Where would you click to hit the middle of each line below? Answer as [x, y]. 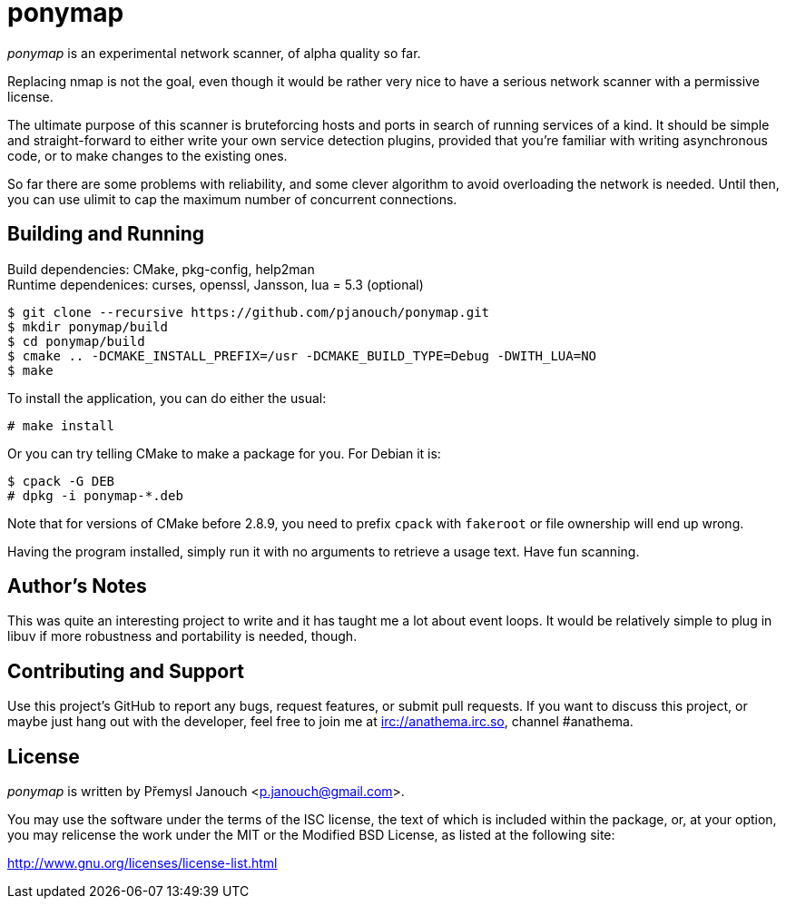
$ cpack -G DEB [61, 481]
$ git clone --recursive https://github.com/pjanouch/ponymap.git [249, 312]
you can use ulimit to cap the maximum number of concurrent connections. [232, 199]
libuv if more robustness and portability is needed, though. [182, 636]
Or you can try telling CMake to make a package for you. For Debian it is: [224, 453]
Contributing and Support [126, 671]
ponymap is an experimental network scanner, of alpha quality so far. [214, 53]
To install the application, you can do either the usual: [167, 398]
